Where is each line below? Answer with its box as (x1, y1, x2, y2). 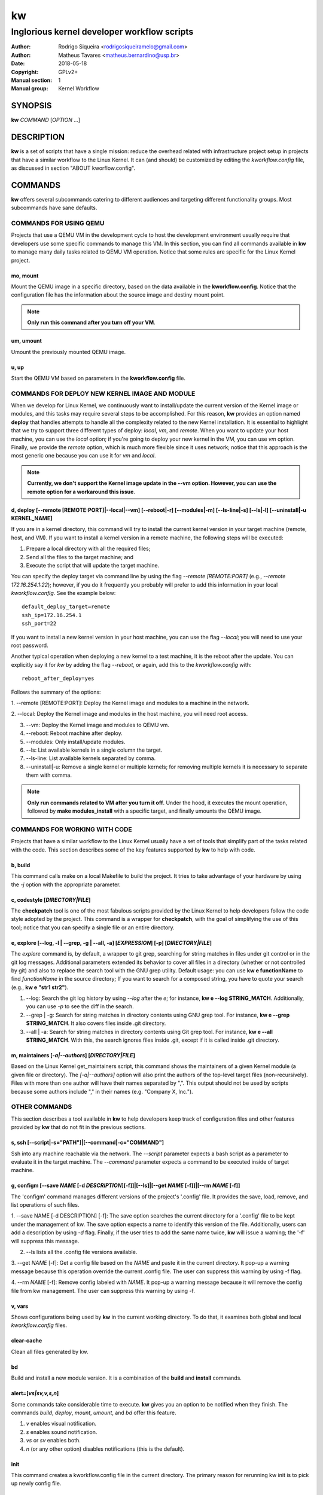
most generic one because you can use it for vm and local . (11, 452, 156, 459)
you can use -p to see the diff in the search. (26, 1003, 134, 1010)
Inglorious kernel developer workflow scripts (11, 26, 194, 37)
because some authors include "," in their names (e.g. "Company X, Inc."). (11, 1088, 194, 1095)
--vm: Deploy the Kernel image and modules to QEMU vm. (26, 721, 170, 728)
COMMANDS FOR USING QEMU (11, 219, 105, 227)
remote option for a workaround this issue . (27, 488, 136, 495)
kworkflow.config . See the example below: (11, 590, 116, 597)
